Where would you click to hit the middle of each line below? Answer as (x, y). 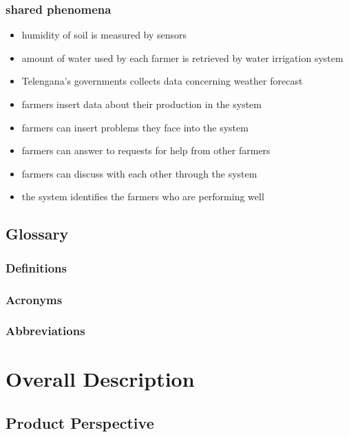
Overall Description (100, 379)
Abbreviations (45, 331)
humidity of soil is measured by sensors (104, 35)
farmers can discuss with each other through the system (139, 173)
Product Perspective (80, 423)
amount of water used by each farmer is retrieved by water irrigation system (182, 57)
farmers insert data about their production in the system (141, 104)
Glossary (37, 234)
